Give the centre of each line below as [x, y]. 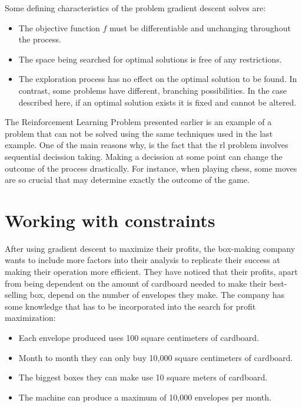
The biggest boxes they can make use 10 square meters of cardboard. [143, 377]
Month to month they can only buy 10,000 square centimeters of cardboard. [156, 357]
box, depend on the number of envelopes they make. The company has [157, 295]
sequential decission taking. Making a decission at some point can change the [144, 156]
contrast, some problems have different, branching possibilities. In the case [153, 90]
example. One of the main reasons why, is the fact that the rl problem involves [147, 145]
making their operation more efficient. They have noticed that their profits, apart [151, 272]
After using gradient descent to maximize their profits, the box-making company [150, 248]
